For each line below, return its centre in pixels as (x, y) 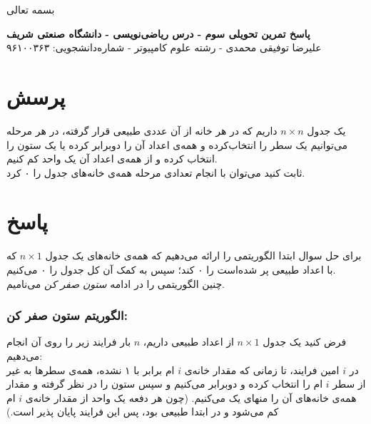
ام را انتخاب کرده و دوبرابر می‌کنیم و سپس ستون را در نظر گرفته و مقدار (165, 384)
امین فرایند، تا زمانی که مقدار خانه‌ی (262, 369)
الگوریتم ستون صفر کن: (67, 315)
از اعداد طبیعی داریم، (188, 342)
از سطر (349, 384)
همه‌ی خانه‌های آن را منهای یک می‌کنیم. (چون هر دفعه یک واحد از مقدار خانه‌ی (191, 397)
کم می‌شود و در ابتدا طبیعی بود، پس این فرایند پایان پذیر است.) (143, 412)
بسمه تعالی (31, 9)
